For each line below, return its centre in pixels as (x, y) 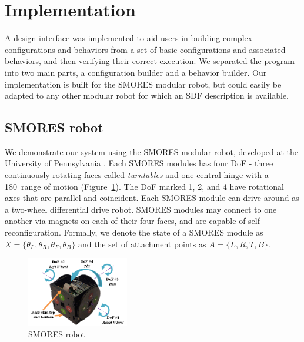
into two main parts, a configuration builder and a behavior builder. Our (136, 72)
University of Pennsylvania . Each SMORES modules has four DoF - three (139, 163)
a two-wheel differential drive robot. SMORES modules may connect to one (141, 209)
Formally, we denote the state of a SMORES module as (163, 232)
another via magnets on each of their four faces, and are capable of (125, 221)
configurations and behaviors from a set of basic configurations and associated (145, 49)
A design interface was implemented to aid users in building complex (129, 38)
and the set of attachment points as (142, 244)
